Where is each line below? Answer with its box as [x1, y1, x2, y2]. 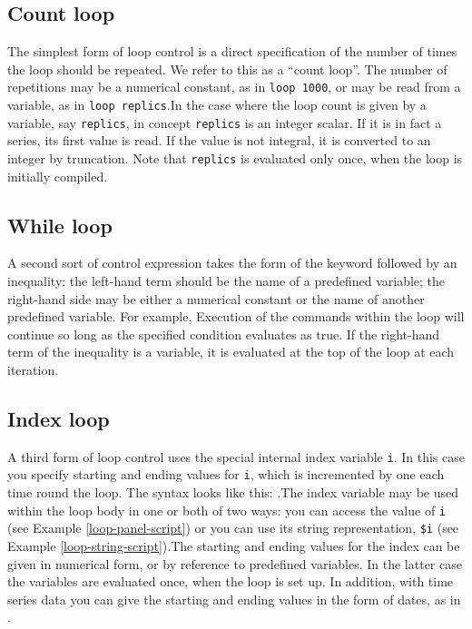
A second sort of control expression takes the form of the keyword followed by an [7, 253, 457, 272]
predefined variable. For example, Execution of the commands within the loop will [7, 307, 465, 326]
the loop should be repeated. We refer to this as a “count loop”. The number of [7, 59, 447, 78]
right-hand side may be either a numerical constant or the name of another [7, 289, 425, 308]
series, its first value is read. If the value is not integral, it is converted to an [7, 131, 431, 150]
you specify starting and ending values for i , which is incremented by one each [7, 465, 445, 484]
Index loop [7, 404, 110, 432]
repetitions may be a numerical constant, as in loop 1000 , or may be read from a [7, 77, 461, 96]
